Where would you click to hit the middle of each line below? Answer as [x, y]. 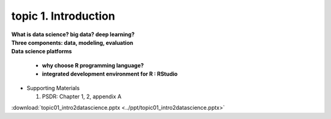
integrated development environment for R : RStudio [110, 74]
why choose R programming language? [93, 65]
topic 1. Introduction [63, 16]
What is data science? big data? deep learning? [73, 34]
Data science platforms [42, 52]
